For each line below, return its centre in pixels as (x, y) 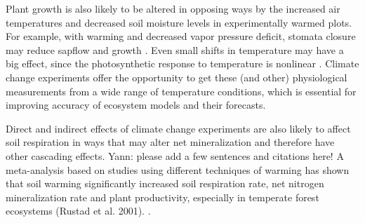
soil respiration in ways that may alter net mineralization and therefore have (170, 142)
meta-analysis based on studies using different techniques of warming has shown (178, 169)
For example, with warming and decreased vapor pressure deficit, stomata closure (181, 36)
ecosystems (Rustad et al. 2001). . (78, 211)
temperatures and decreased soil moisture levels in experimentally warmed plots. (179, 22)
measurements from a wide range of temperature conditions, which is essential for (181, 91)
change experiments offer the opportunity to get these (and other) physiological (177, 77)
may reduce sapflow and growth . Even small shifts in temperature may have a (175, 49)
